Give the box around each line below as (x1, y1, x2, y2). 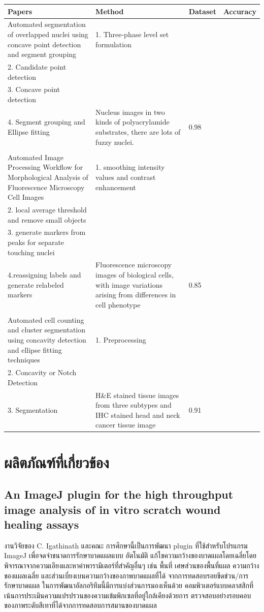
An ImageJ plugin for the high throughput (4, 486, 234, 502)
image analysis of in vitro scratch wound (4, 501, 221, 517)
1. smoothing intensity (95, 162, 165, 172)
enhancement (95, 181, 136, 192)
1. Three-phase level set (95, 28, 169, 39)
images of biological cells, (95, 269, 174, 280)
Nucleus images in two (95, 106, 165, 117)
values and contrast (95, 171, 156, 182)
